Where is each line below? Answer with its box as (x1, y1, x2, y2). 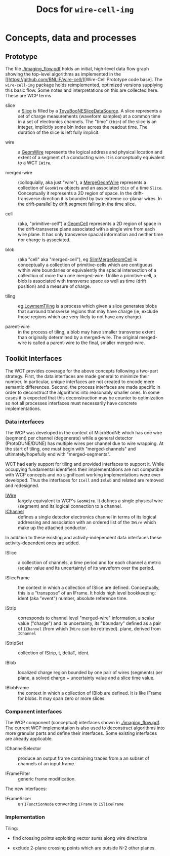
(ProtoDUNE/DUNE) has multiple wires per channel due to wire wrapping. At (5, 440, 164, 446)
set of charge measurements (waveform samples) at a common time (18, 113, 161, 119)
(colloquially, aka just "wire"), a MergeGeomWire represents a (18, 179, 147, 185)
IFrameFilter (5, 770, 30, 776)
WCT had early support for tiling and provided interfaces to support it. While (5, 461, 164, 467)
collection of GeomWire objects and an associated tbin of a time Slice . (18, 185, 163, 191)
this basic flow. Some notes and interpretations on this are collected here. (5, 87, 159, 93)
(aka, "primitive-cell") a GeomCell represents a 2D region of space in (18, 220, 161, 227)
